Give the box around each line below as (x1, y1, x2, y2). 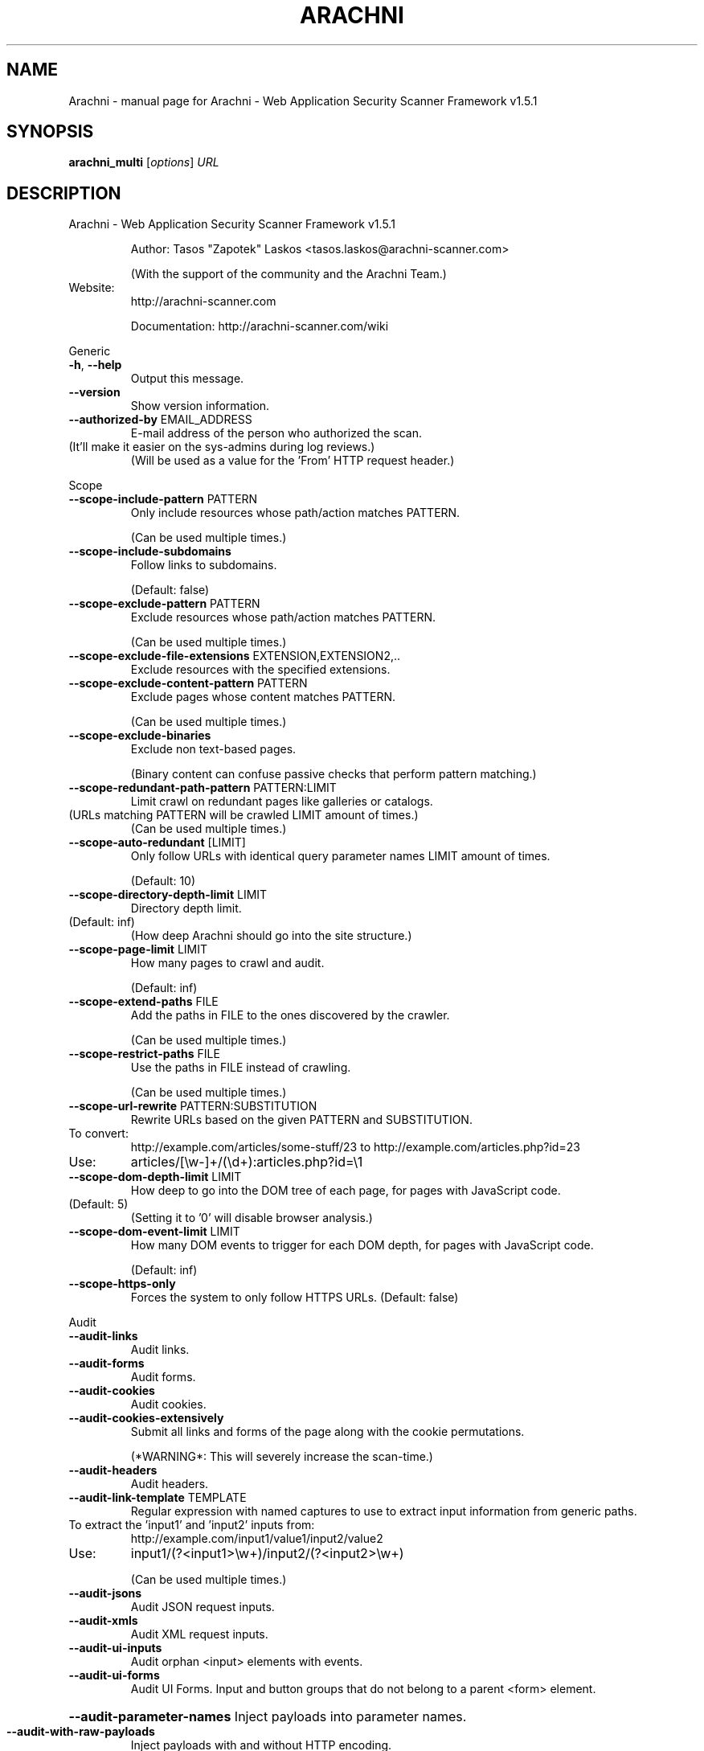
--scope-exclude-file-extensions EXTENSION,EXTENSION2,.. (68, 649, 401, 663)
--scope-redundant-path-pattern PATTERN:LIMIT (68, 781, 337, 795)
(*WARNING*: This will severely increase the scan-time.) (130, 1450, 433, 1464)
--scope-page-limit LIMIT (68, 942, 208, 957)
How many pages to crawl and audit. (130, 956, 325, 970)
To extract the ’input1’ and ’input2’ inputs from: (68, 1518, 315, 1532)
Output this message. (130, 371, 244, 386)
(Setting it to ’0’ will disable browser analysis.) (130, 1211, 373, 1225)
